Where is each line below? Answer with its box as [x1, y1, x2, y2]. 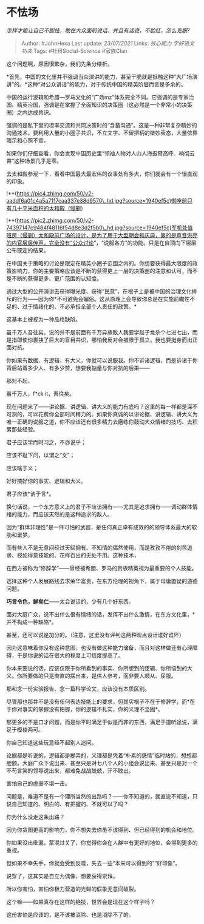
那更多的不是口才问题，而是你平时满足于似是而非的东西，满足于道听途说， [6, 718, 192, 726]
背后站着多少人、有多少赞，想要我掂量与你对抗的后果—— [6, 364, 150, 371]
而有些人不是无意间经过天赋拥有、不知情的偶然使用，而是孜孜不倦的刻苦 [6, 544, 187, 551]
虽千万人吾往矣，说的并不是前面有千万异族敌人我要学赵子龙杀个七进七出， [6, 328, 192, 336]
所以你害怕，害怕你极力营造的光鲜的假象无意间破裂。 [6, 885, 140, 892]
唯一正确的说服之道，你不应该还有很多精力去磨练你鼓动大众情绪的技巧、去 [6, 418, 192, 425]
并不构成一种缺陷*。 [6, 618, 58, 626]
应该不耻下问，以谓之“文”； [6, 451, 75, 459]
